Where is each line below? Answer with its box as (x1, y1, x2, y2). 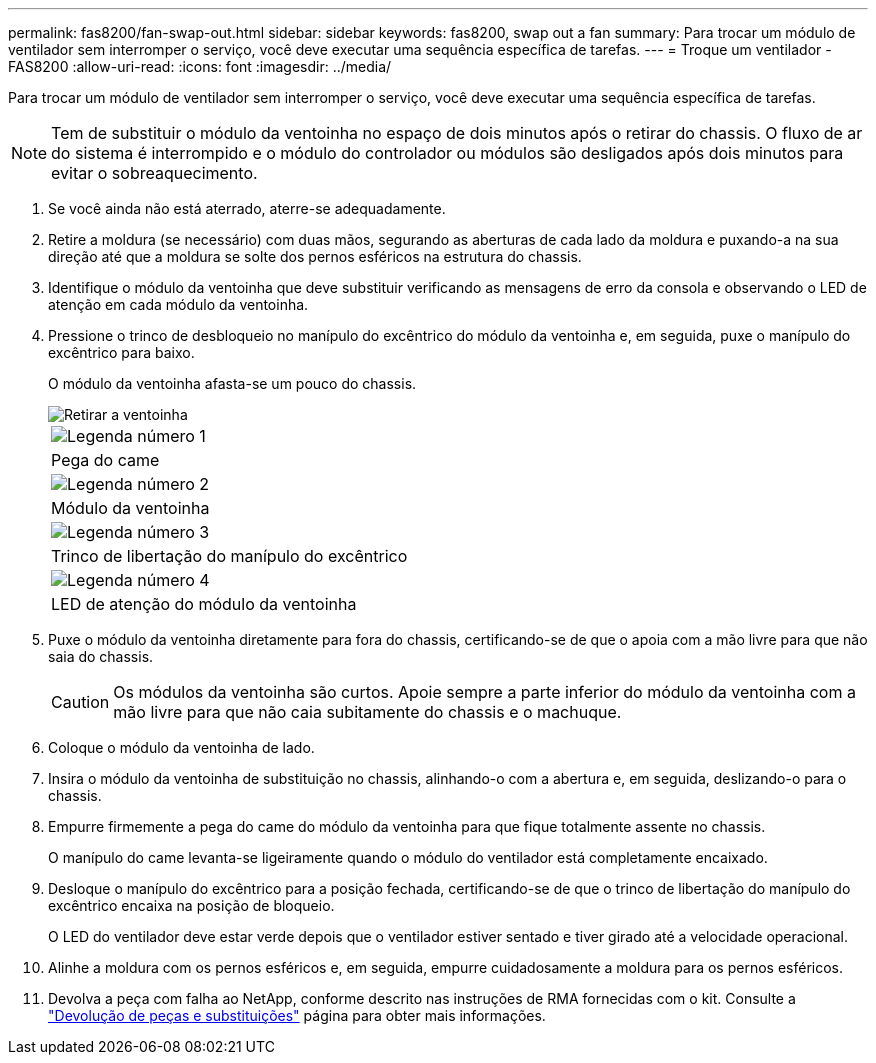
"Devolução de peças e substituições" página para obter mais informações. (48, 1007, 546, 1024)
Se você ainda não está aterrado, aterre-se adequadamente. (48, 200, 446, 217)
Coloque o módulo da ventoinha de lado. (48, 739, 315, 756)
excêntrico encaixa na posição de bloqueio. (48, 897, 335, 914)
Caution (51, 692, 110, 712)
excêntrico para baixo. (48, 344, 195, 361)
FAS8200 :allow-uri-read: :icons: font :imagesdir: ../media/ (8, 58, 392, 75)
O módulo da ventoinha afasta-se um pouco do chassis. (48, 375, 417, 392)
